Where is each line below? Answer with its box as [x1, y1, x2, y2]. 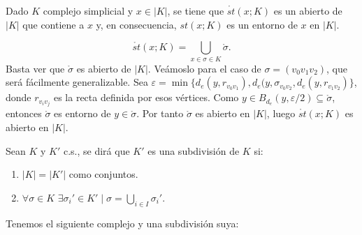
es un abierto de [273, 3, 342, 17]
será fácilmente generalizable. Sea [6, 75, 148, 89]
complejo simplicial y [43, 3, 133, 17]
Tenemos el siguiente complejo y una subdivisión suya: [6, 215, 239, 230]
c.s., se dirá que [63, 143, 130, 158]
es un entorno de [226, 17, 298, 31]
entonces [6, 106, 42, 121]
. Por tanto [136, 106, 184, 121]
